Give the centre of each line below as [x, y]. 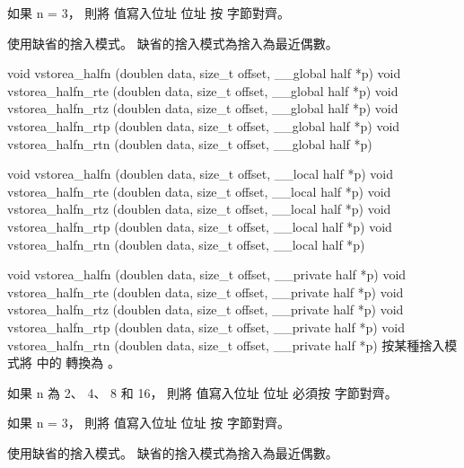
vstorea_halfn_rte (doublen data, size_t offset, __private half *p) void [206, 291]
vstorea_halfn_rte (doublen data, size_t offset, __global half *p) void [203, 90]
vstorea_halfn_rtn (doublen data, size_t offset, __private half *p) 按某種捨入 [226, 344]
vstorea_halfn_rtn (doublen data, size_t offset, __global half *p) [190, 143]
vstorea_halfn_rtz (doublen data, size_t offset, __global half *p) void [203, 108]
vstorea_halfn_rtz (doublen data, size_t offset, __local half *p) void [199, 209]
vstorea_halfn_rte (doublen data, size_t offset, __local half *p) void [199, 191]
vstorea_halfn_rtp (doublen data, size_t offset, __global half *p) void [204, 125]
